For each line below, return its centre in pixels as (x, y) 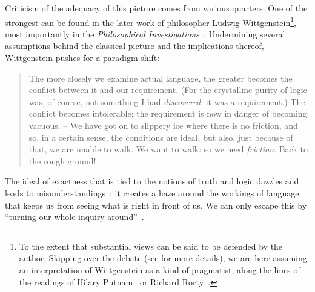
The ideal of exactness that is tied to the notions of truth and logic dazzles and (152, 181)
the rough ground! (62, 161)
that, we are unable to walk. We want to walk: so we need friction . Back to (168, 149)
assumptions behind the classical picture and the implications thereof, (134, 46)
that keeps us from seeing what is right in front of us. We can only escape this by (156, 205)
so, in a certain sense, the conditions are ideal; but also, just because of (161, 137)
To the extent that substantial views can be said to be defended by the (151, 246)
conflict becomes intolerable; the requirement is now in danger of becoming (168, 113)
